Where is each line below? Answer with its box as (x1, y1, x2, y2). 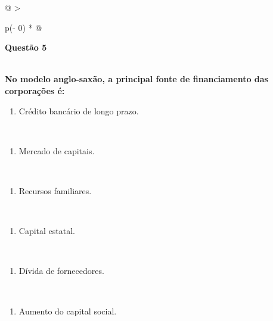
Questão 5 (5, 41, 47, 54)
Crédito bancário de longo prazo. (18, 104, 139, 117)
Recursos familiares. (18, 184, 92, 197)
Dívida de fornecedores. (18, 264, 104, 277)
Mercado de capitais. (18, 144, 95, 157)
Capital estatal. (18, 225, 75, 237)
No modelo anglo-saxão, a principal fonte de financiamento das (5, 73, 268, 85)
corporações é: (5, 84, 65, 96)
